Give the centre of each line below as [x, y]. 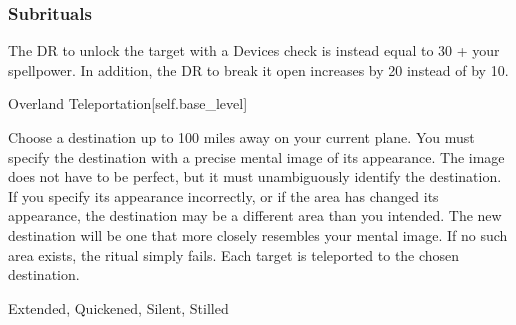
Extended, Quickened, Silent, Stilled [118, 307]
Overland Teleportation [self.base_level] [128, 103]
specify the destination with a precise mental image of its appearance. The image [256, 156]
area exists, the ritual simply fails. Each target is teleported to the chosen [234, 254]
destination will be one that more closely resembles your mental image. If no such [258, 234]
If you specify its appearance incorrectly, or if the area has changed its [223, 195]
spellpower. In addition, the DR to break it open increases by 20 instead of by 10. [258, 69]
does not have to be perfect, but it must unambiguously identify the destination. [255, 176]
